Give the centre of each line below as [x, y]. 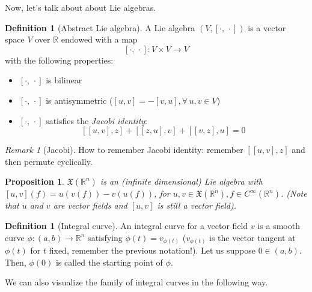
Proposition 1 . [35, 181]
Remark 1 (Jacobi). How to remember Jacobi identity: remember [124, 150]
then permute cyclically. [49, 161]
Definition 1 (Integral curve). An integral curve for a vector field [127, 225]
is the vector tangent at [252, 237]
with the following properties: [59, 60]
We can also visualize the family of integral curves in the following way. [136, 282]
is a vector [267, 27]
